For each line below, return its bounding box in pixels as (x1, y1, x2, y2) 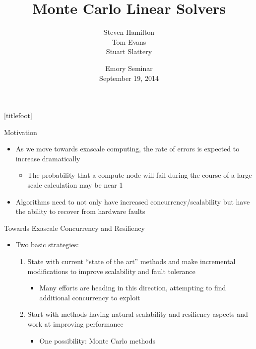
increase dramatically (15, 153, 80, 163)
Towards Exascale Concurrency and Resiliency (4, 222, 145, 233)
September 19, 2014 (99, 72, 159, 83)
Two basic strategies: (15, 239, 79, 250)
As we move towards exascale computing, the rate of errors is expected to (15, 143, 240, 154)
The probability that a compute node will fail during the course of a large (27, 170, 252, 180)
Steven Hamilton (103, 27, 155, 37)
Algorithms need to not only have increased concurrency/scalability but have (15, 196, 250, 207)
